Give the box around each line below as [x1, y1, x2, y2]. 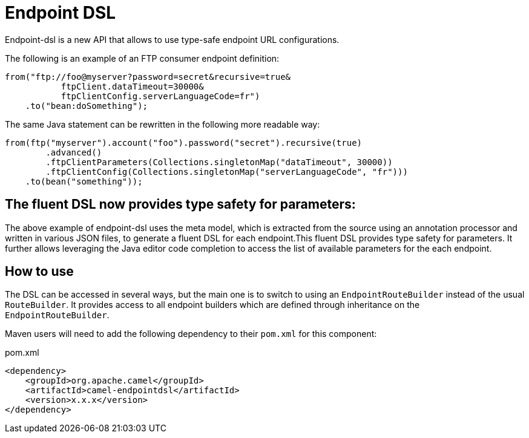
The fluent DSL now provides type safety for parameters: [5, 197, 356, 212]
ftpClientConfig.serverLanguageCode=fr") [61, 91, 260, 101]
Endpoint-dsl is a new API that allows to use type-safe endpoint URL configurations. [5, 34, 340, 45]
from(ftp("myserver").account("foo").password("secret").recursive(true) [5, 137, 363, 148]
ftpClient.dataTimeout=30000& [61, 81, 204, 91]
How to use [5, 264, 74, 279]
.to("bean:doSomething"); [25, 100, 148, 111]
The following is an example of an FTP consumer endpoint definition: [5, 53, 280, 64]
